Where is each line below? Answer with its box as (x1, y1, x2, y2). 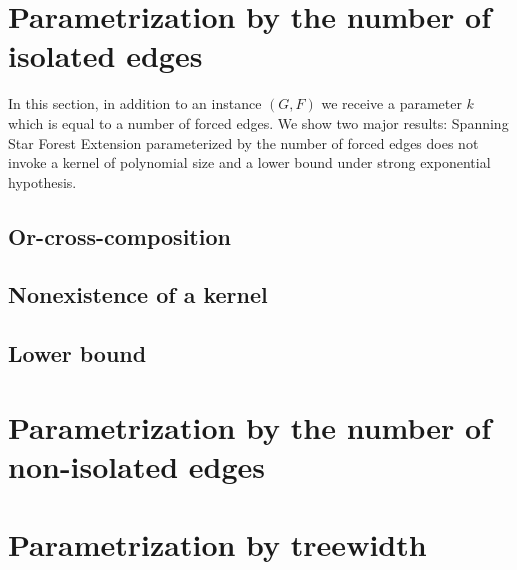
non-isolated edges (8, 446, 266, 486)
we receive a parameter (321, 93, 462, 114)
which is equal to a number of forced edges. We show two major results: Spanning (8, 112, 509, 133)
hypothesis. (8, 171, 77, 192)
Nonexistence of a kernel (8, 279, 268, 310)
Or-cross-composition (8, 220, 231, 251)
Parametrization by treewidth (8, 524, 427, 565)
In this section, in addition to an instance (8, 93, 262, 114)
